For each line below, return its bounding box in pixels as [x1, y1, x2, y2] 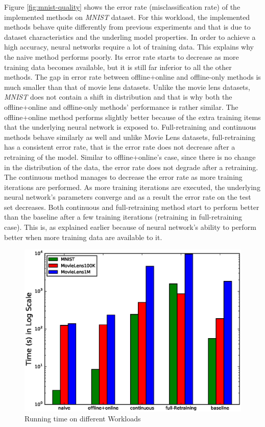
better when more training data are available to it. [4, 231, 162, 242]
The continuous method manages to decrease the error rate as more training [4, 172, 243, 182]
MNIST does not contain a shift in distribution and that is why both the [4, 91, 232, 102]
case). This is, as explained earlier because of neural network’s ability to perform [4, 222, 256, 232]
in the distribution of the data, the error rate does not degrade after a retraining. [4, 161, 258, 172]
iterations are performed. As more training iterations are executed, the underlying [4, 181, 260, 192]
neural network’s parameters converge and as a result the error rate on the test [4, 192, 251, 202]
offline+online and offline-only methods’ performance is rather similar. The [4, 101, 238, 112]
